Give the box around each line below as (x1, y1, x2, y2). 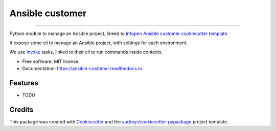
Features (9, 79, 38, 87)
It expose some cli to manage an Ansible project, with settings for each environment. (9, 40, 188, 46)
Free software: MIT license (22, 58, 79, 64)
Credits (9, 105, 34, 114)
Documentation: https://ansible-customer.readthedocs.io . (22, 65, 144, 72)
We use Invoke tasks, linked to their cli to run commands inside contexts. (9, 49, 163, 55)
